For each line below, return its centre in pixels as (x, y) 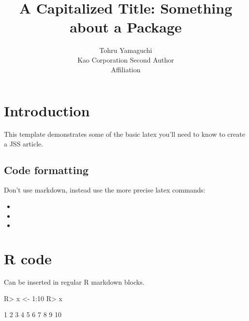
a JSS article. (24, 143)
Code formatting (46, 169)
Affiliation (126, 69)
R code (28, 258)
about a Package (126, 27)
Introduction (47, 111)
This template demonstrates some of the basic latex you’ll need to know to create (124, 134)
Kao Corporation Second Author (126, 59)
